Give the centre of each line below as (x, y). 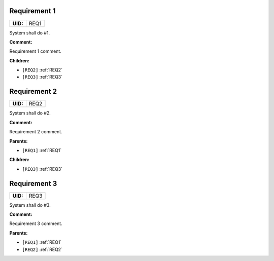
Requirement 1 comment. (36, 51)
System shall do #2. (30, 113)
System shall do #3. (30, 205)
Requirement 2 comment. (36, 132)
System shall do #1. (30, 32)
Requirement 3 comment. (36, 223)
